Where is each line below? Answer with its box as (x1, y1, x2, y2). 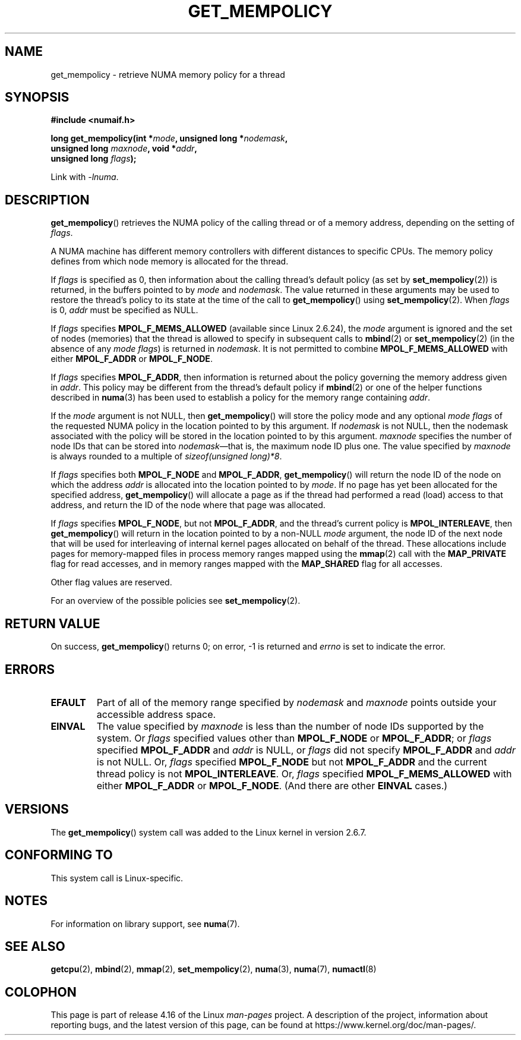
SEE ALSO (5, 938, 65, 954)
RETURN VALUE (5, 616, 100, 631)
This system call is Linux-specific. (50, 872, 184, 883)
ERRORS (5, 661, 55, 677)
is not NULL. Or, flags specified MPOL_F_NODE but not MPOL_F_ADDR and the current (96, 755, 487, 768)
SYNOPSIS (5, 90, 70, 105)
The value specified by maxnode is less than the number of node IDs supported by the (96, 720, 484, 732)
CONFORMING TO (5, 847, 113, 863)
